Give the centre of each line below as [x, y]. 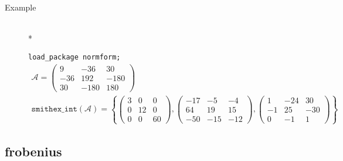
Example [21, 7]
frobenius [33, 151]
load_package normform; [74, 57]
